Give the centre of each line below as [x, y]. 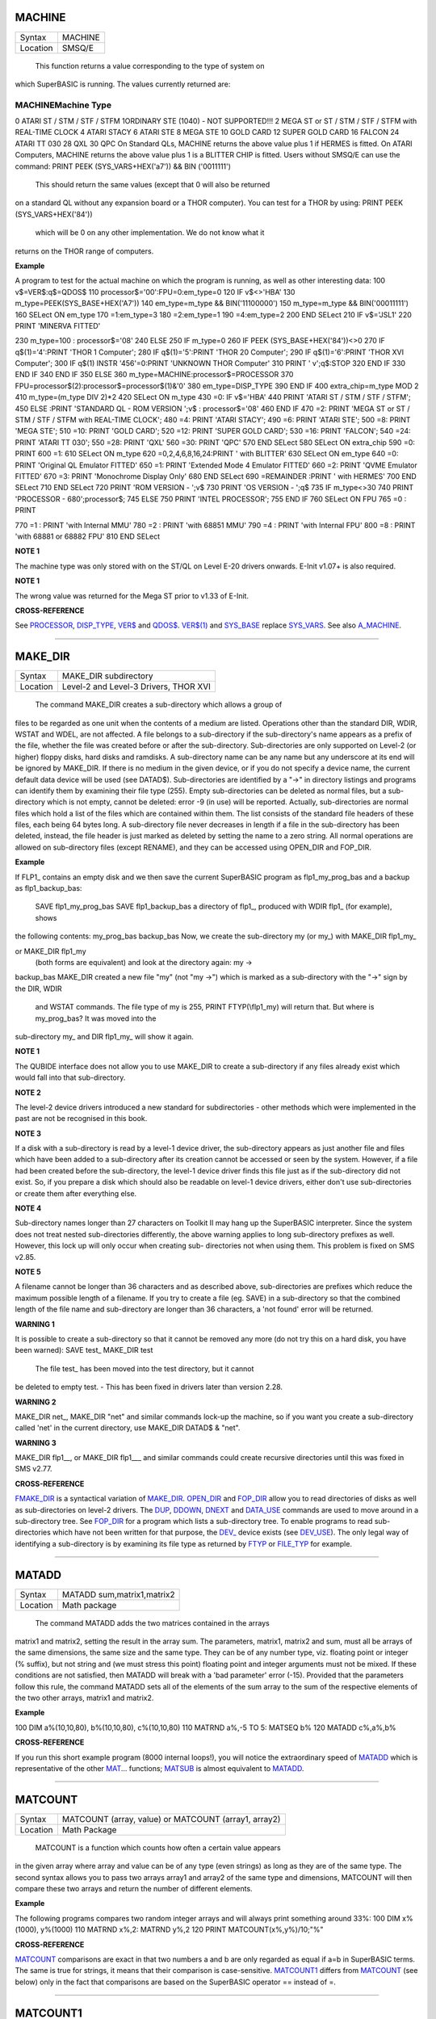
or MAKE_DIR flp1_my [50, 951]
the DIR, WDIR [38, 989]
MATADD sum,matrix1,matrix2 [118, 1594]
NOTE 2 [28, 1092]
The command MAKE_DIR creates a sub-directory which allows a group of [159, 705]
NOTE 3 [28, 1133]
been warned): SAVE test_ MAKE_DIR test [84, 1350]
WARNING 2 [36, 1402]
